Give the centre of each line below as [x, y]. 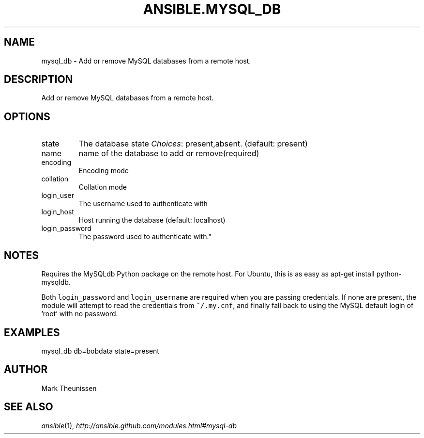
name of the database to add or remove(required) [169, 154]
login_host [58, 212]
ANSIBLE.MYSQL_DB [212, 9]
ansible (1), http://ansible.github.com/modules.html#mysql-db [139, 425]
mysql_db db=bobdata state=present [100, 351]
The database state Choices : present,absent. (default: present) [193, 144]
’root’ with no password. [80, 314]
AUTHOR [26, 370]
